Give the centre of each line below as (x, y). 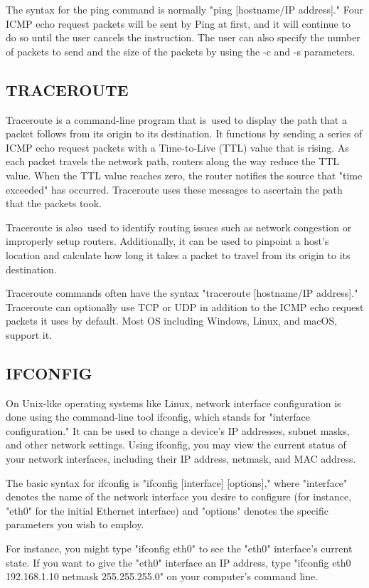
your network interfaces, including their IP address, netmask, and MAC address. (181, 459)
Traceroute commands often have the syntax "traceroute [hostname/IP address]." (182, 293)
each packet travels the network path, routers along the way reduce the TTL (173, 161)
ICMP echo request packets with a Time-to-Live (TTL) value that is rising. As (177, 147)
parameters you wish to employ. (75, 524)
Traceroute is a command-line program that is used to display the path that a (176, 119)
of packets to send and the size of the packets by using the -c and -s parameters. (181, 51)
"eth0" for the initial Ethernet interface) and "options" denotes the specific (167, 510)
